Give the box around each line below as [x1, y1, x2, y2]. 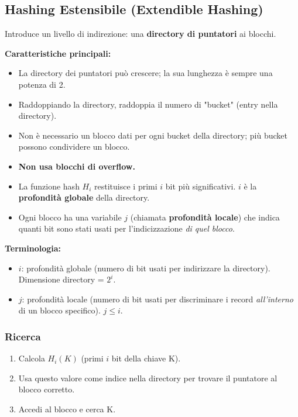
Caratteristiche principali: [5, 47, 111, 59]
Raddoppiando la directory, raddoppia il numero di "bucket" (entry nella [18, 98, 278, 110]
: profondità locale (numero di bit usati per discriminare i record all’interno [22, 292, 293, 305]
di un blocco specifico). [18, 304, 101, 316]
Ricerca [5, 329, 41, 343]
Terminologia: [5, 242, 61, 254]
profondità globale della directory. [18, 191, 150, 204]
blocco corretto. [18, 383, 75, 395]
